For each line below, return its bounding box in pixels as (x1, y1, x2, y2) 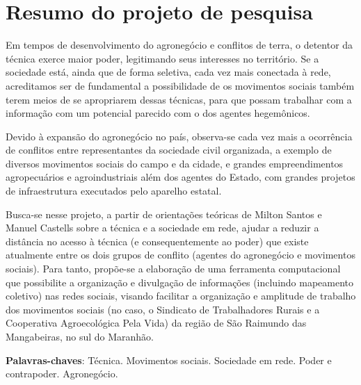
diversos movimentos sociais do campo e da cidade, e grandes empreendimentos (6, 156, 344, 170)
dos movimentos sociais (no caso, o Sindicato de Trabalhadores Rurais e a (6, 302, 320, 316)
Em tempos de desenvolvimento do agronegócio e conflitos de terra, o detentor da (6, 38, 353, 52)
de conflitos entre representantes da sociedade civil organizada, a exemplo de (6, 142, 332, 157)
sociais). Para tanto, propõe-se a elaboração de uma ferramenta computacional (6, 261, 341, 276)
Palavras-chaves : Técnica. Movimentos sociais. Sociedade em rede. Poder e (6, 352, 332, 367)
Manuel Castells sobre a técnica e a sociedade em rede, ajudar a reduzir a (6, 220, 319, 235)
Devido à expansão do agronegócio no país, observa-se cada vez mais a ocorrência (6, 129, 353, 143)
